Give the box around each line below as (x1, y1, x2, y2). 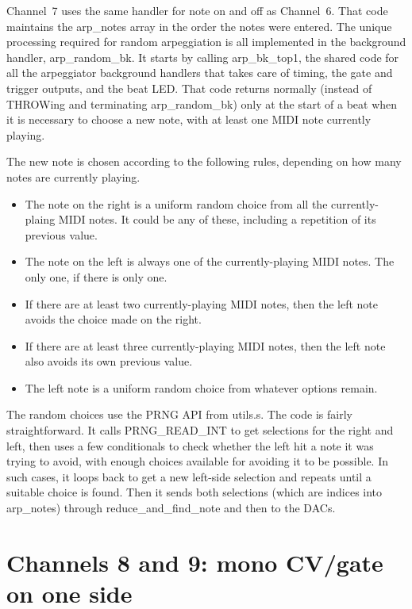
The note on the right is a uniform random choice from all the (25, 195, 328, 212)
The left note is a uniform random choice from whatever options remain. (25, 379, 378, 396)
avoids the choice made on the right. (25, 311, 202, 327)
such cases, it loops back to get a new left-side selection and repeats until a (6, 468, 372, 485)
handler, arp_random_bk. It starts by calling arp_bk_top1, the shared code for (6, 48, 399, 65)
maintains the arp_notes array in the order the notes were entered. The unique (6, 17, 392, 34)
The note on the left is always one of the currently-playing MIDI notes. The (25, 253, 395, 270)
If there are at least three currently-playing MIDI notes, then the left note (25, 337, 386, 354)
